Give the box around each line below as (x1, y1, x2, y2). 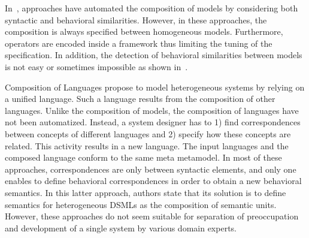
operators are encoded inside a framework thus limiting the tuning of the (5, 37, 272, 49)
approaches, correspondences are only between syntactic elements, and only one (5, 162, 296, 175)
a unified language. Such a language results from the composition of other (5, 92, 275, 105)
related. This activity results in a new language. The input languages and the (5, 139, 289, 152)
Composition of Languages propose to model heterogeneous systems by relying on (5, 80, 305, 93)
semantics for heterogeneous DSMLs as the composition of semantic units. (5, 198, 277, 210)
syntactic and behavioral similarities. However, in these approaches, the (5, 13, 267, 26)
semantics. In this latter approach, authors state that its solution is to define (5, 186, 286, 198)
